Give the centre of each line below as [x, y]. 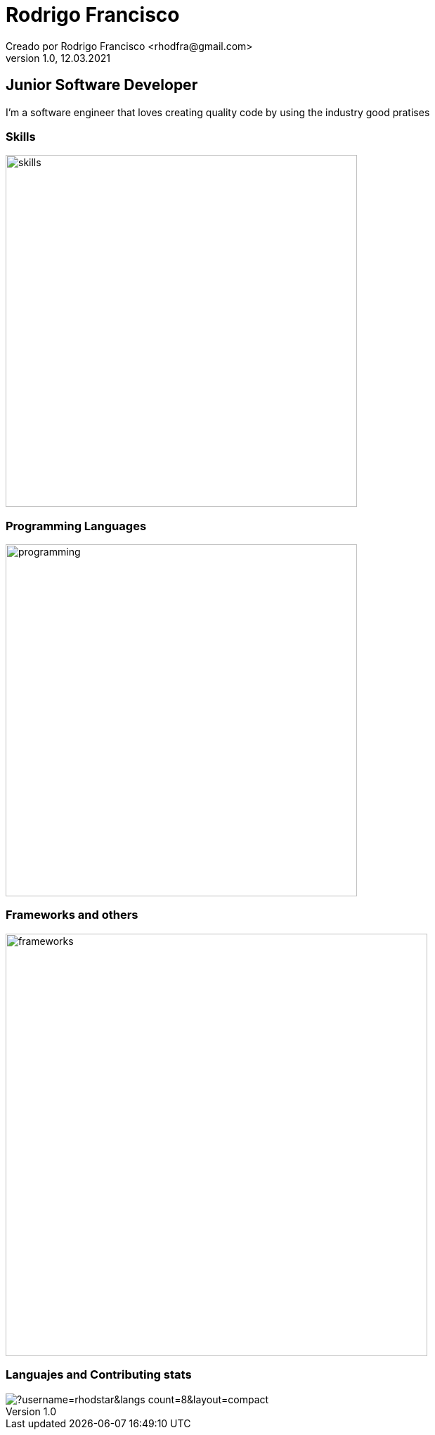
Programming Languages [76, 526]
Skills [21, 136]
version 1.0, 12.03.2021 [58, 58]
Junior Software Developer [102, 85]
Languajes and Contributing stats [99, 1375]
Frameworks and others [72, 915]
